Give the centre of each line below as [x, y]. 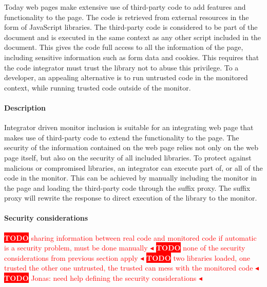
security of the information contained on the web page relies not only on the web [131, 147]
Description [25, 107]
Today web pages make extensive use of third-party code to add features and [125, 7]
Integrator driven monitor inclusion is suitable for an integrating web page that [129, 127]
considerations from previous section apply [71, 257]
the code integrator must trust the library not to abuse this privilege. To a [121, 67]
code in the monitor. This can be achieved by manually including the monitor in [131, 178]
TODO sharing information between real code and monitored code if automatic [130, 237]
